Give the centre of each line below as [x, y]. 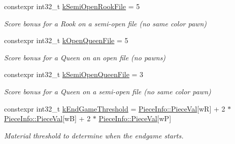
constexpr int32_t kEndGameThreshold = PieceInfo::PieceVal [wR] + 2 [115, 108]
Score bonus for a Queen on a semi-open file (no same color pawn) [108, 91]
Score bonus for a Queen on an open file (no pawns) [85, 57]
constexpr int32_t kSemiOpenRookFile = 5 [72, 6]
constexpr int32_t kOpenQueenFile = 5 [66, 40]
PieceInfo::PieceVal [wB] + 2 [47, 118]
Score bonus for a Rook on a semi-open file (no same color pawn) [105, 23]
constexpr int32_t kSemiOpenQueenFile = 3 [74, 74]
